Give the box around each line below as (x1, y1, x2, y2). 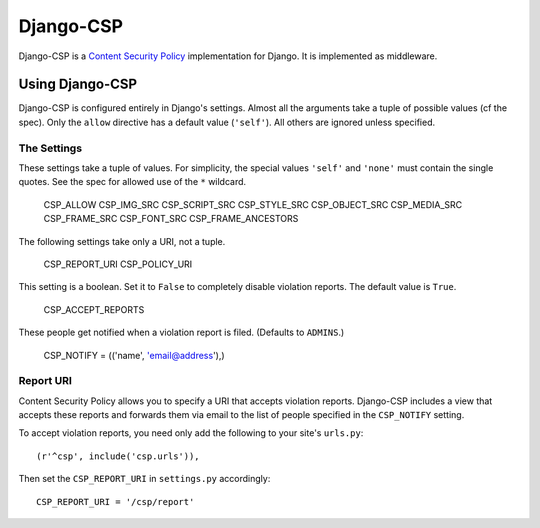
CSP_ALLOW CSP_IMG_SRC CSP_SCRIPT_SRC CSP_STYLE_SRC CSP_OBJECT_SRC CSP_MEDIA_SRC (43, 198, 463, 210)
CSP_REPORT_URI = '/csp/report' (36, 496, 195, 507)
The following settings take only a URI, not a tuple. (18, 235, 226, 247)
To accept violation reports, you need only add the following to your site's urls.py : (18, 427, 364, 439)
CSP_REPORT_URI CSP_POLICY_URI (43, 258, 193, 270)
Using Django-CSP (18, 76, 138, 93)
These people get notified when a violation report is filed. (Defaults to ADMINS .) (18, 326, 345, 339)
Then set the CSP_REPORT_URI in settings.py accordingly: (18, 473, 271, 485)
